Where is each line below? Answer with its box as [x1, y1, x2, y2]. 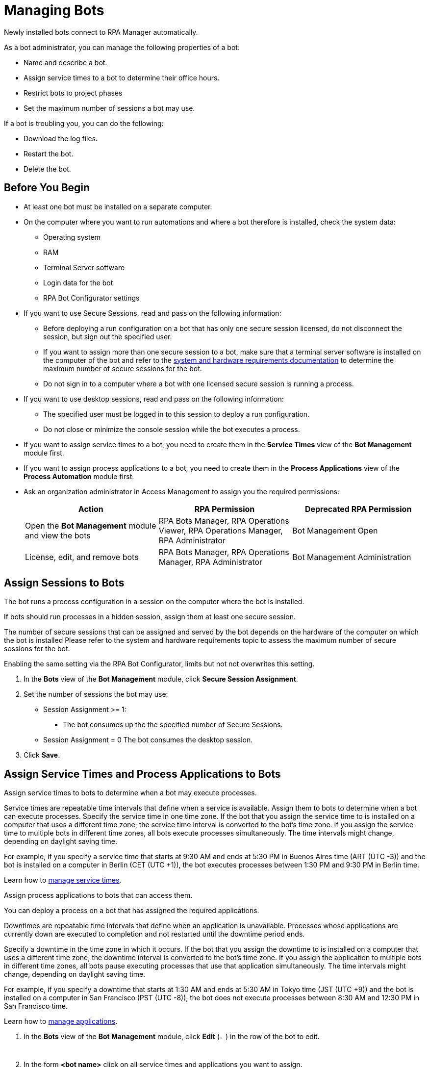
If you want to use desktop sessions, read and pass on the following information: [24, 394, 284, 403]
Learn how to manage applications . [4, 1017, 118, 1026]
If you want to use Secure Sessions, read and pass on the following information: [24, 308, 281, 317]
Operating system [43, 232, 101, 241]
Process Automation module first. [24, 472, 134, 481]
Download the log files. [24, 134, 98, 143]
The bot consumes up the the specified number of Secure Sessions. [63, 720, 283, 729]
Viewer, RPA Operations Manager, [158, 525, 283, 535]
